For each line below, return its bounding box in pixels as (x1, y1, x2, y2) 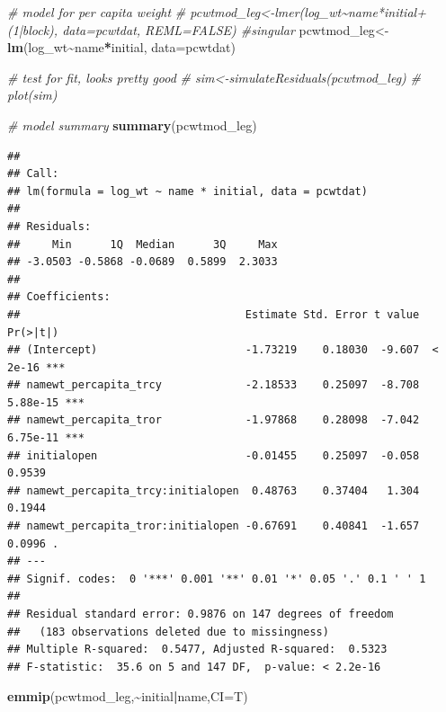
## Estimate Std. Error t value (7, 307, 420, 321)
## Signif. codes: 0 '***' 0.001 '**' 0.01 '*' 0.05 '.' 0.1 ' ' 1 (7, 572, 426, 585)
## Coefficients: (7, 290, 111, 304)
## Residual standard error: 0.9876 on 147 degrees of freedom (7, 608, 394, 620)
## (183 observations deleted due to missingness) (7, 625, 329, 638)
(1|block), (7, 20, 58, 39)
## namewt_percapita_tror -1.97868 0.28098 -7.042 (7, 414, 420, 427)
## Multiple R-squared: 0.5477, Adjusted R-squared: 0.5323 (7, 643, 388, 656)
